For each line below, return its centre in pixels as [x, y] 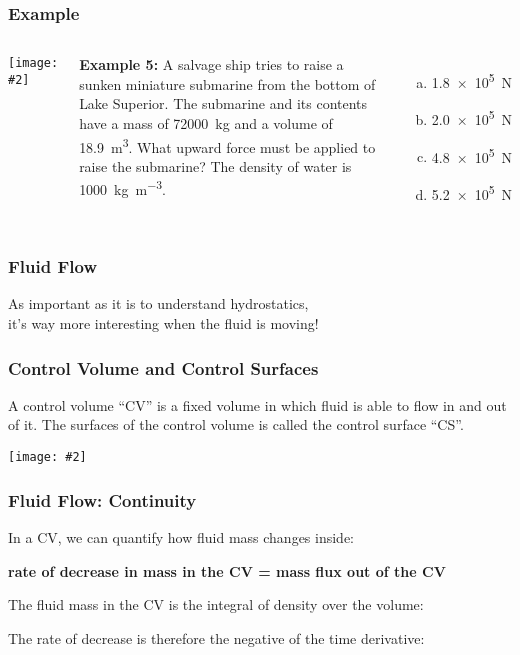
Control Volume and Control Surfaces [163, 367]
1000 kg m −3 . [122, 188]
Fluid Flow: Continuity [102, 499]
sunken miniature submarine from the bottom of [227, 83]
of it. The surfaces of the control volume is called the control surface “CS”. [236, 424]
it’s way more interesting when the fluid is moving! [163, 323]
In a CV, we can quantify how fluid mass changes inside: [181, 536]
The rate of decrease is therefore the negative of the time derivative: [216, 637]
